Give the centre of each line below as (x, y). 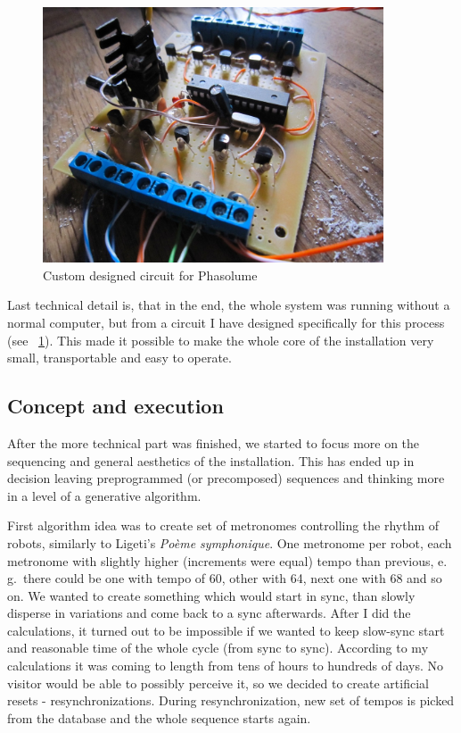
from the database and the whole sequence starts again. (159, 717)
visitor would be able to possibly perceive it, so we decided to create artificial (218, 683)
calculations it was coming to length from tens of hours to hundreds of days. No (226, 666)
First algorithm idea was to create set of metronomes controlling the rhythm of (223, 525)
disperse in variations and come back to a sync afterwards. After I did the (209, 613)
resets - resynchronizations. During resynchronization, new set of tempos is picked (231, 700)
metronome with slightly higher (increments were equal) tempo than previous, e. (227, 560)
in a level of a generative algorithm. (104, 495)
